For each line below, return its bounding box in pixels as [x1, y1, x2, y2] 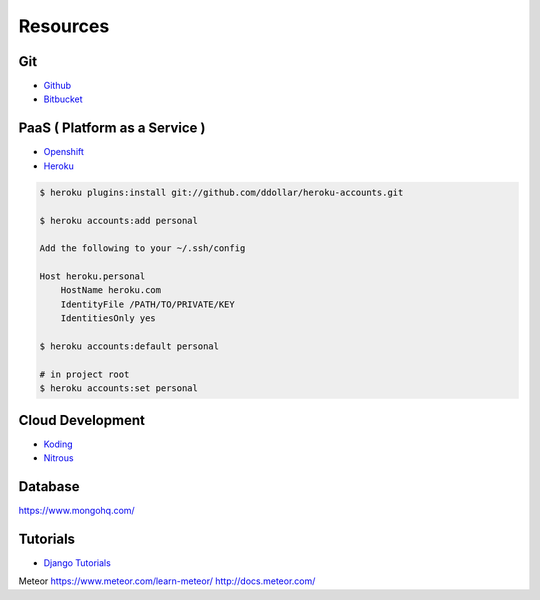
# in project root [39, 368, 130, 380]
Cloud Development [18, 411, 145, 429]
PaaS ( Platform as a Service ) [18, 120, 206, 137]
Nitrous [43, 452, 74, 464]
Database [18, 478, 80, 495]
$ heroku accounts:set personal [39, 383, 199, 394]
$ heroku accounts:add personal [39, 215, 199, 226]
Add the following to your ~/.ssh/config [39, 243, 246, 254]
